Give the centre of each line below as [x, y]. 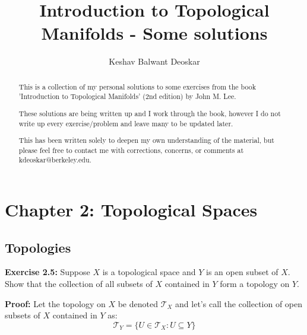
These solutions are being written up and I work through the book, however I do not [150, 113]
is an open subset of [242, 272]
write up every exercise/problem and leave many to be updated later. [126, 123]
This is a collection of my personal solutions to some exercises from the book [137, 86]
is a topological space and [149, 272]
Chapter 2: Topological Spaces [131, 210]
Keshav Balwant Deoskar [154, 61]
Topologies [38, 247]
